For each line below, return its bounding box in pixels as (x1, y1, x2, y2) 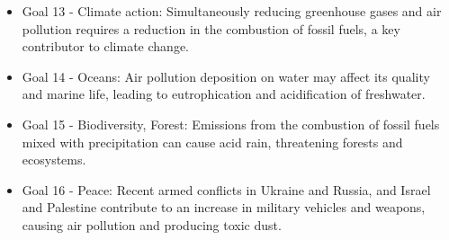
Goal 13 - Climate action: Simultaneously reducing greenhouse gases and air (22, 2, 442, 20)
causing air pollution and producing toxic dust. (22, 215, 282, 234)
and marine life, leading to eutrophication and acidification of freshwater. (22, 84, 426, 103)
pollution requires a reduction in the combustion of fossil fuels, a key (22, 19, 400, 38)
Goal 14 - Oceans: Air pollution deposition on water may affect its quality (22, 67, 430, 85)
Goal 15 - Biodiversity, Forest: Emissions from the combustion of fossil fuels (22, 114, 440, 133)
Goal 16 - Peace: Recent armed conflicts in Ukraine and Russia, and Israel (22, 180, 431, 199)
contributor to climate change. (22, 37, 189, 56)
